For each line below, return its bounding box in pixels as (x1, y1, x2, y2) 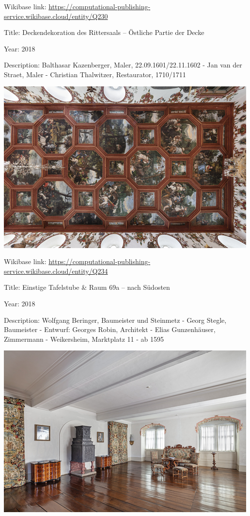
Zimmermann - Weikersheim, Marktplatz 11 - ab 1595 (4, 333, 164, 344)
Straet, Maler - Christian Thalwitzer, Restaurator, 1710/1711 (4, 69, 186, 79)
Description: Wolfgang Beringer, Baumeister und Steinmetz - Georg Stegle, (4, 315, 227, 325)
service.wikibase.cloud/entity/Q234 (4, 266, 108, 276)
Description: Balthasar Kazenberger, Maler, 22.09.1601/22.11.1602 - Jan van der (4, 60, 242, 70)
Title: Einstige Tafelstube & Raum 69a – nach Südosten (4, 282, 170, 292)
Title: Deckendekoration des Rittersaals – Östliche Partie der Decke (4, 27, 204, 37)
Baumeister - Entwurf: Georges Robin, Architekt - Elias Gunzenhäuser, (4, 324, 216, 334)
